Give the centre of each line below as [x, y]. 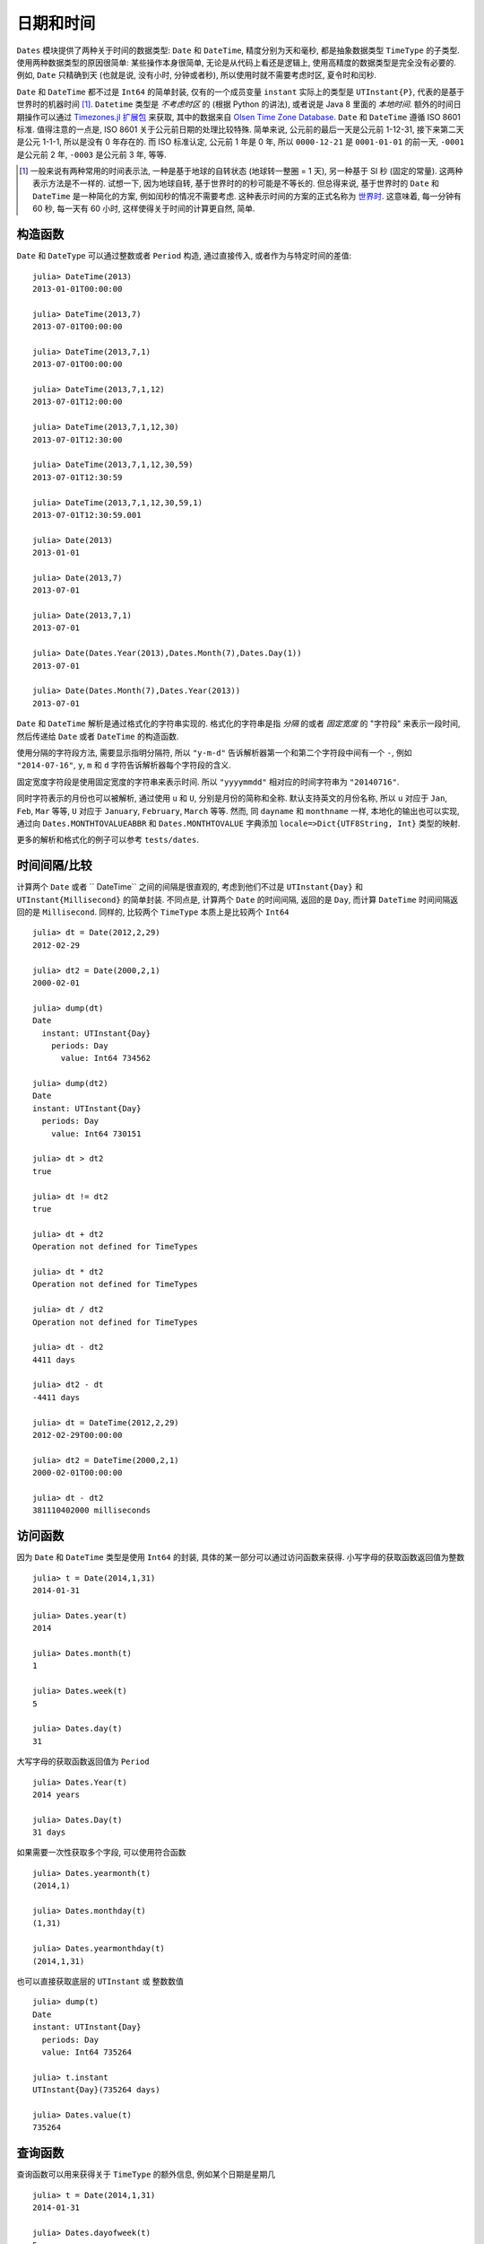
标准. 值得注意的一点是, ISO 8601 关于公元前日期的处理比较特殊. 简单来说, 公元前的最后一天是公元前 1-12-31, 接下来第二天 [240, 129]
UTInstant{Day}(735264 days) [96, 2090]
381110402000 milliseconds [92, 1511]
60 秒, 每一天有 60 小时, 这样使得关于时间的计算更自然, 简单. [144, 209]
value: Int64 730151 [96, 1134]
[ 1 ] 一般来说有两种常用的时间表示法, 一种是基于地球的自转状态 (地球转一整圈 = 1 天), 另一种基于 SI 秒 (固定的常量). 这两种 [241, 171]
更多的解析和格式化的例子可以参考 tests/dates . [108, 840]
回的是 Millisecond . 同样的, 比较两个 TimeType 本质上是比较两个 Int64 [153, 912]
